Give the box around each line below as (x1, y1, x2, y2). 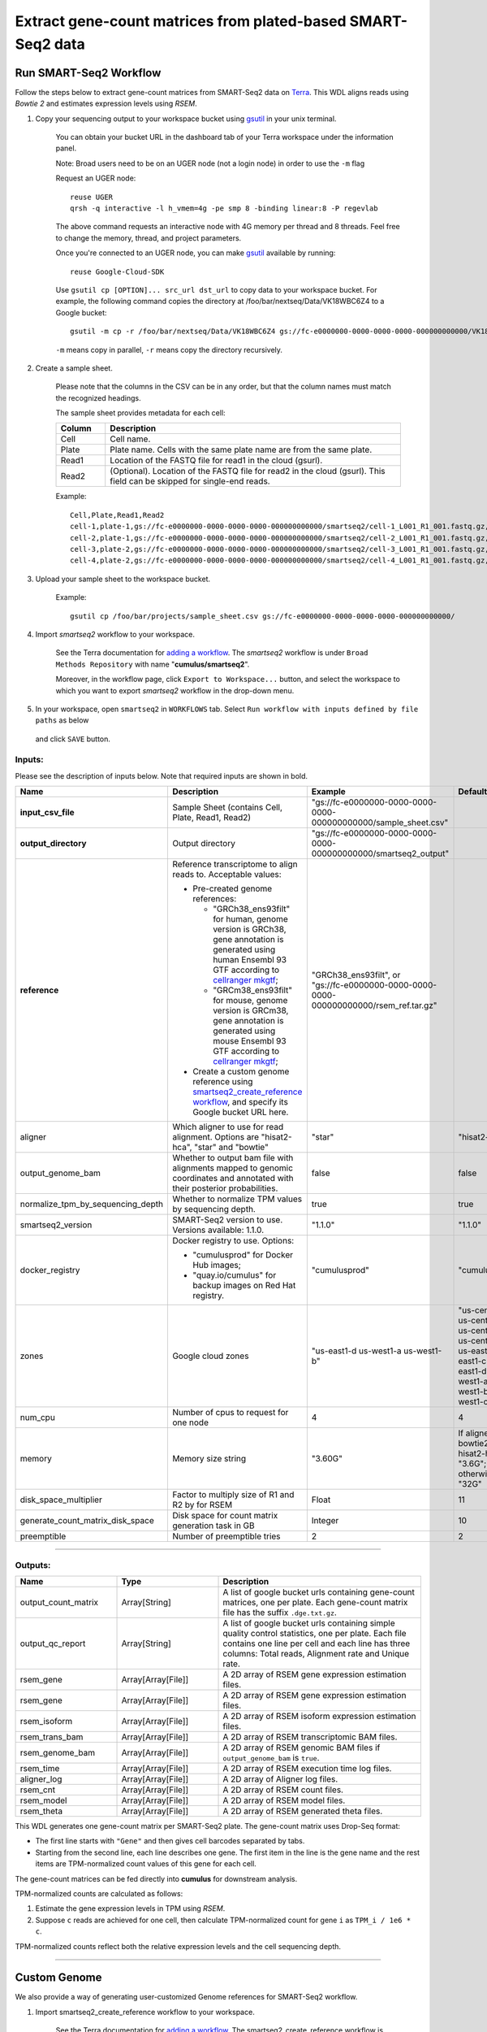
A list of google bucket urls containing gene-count (222, 1586, 416, 1597)
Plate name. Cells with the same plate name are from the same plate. (110, 444, 373, 455)
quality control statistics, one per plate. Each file (222, 1627, 407, 1639)
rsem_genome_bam (19, 1747, 96, 1758)
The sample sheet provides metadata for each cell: (55, 408, 226, 418)
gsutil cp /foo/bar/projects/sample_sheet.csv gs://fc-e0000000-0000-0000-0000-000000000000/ (70, 611, 455, 621)
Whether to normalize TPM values (171, 1193, 303, 1205)
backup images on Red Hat (192, 1280, 296, 1292)
